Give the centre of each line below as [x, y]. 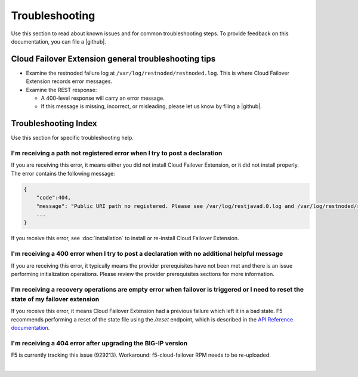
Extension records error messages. [69, 81]
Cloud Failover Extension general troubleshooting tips [113, 59]
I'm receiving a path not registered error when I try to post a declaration [117, 154]
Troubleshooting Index [54, 123]
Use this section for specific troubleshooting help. [72, 138]
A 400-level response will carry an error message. [103, 98]
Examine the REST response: [61, 90]
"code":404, [54, 198]
